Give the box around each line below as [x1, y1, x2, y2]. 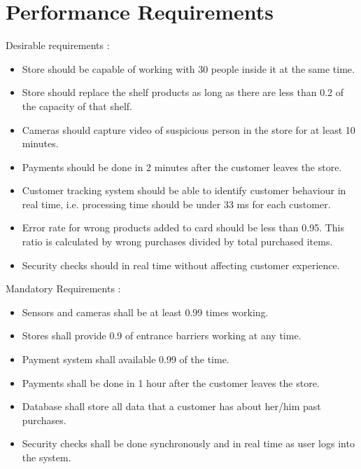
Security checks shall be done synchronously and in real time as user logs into [22, 436, 355, 451]
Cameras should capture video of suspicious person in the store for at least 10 [22, 122, 355, 137]
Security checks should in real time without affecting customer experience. [22, 257, 340, 272]
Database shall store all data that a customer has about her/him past [22, 399, 321, 414]
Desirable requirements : [6, 38, 110, 53]
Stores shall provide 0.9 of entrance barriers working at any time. [22, 328, 302, 343]
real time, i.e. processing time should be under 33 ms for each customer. [22, 196, 331, 211]
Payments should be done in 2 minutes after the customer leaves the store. [22, 159, 342, 174]
